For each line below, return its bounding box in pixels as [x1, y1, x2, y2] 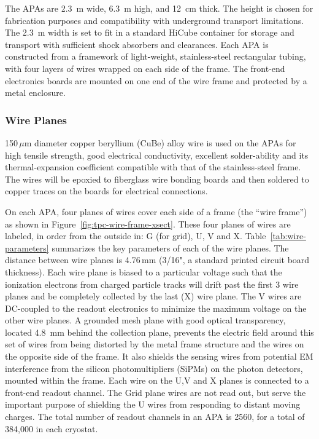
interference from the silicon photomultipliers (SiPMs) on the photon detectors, [5, 362, 303, 374]
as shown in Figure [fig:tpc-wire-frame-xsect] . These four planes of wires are [5, 217, 291, 230]
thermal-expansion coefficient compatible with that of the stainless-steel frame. [5, 160, 301, 173]
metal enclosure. [5, 86, 66, 99]
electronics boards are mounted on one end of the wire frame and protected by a [5, 74, 307, 87]
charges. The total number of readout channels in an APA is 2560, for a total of [5, 410, 305, 423]
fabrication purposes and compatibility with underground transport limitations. [5, 14, 304, 26]
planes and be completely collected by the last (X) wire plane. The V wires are [5, 290, 302, 303]
